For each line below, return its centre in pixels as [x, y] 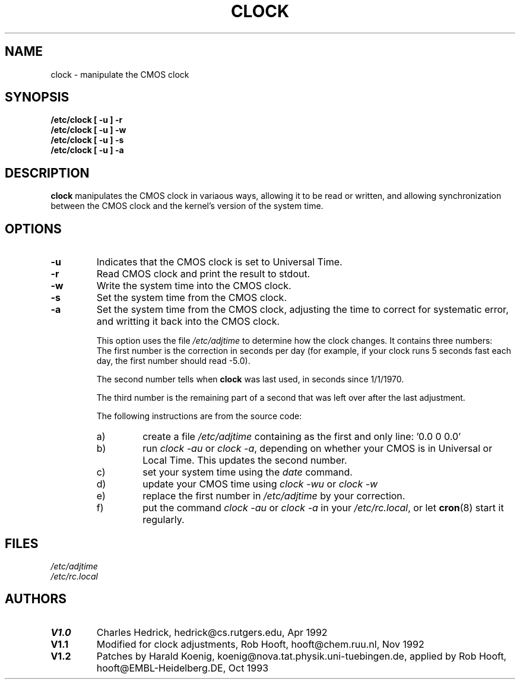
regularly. [164, 520]
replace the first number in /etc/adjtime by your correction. [274, 496]
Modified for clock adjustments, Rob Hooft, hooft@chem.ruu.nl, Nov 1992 [260, 644]
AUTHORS [36, 599]
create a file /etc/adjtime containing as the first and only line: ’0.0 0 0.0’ [302, 437]
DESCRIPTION [47, 173]
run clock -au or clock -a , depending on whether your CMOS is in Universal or [318, 449]
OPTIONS [33, 229]
